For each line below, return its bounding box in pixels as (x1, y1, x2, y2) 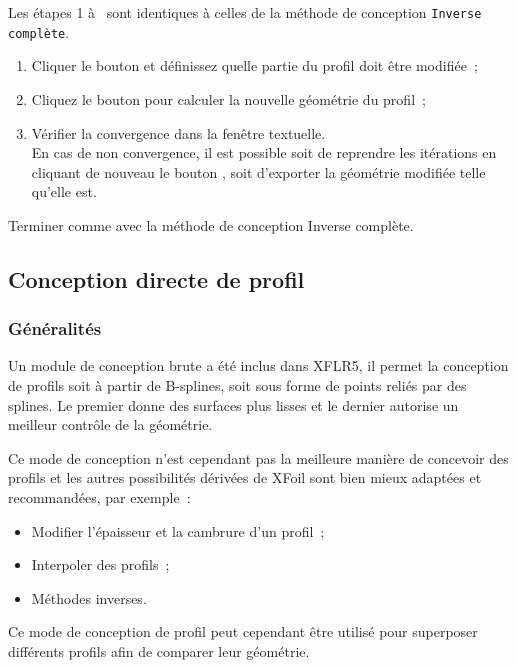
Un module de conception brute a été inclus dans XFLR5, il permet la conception (8, 355, 509, 376)
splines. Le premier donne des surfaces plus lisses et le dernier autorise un (8, 394, 459, 415)
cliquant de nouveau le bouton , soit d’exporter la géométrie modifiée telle (31, 161, 486, 182)
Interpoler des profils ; (31, 554, 170, 575)
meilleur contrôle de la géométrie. (8, 414, 213, 435)
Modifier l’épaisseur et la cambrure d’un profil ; (31, 520, 325, 541)
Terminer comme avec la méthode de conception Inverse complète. (8, 214, 414, 235)
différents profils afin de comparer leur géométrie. (8, 641, 310, 661)
